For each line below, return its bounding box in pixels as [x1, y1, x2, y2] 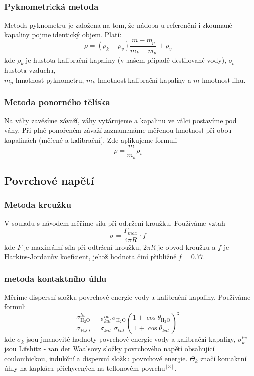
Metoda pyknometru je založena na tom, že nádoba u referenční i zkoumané [4, 20, 232, 30]
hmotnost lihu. [202, 74, 246, 85]
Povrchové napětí [4, 173, 94, 188]
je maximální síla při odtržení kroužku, [24, 242, 141, 252]
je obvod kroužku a [158, 242, 216, 252]
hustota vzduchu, [4, 65, 56, 75]
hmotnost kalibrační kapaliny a [97, 74, 191, 85]
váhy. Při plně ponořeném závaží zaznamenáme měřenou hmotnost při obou [4, 125, 232, 135]
